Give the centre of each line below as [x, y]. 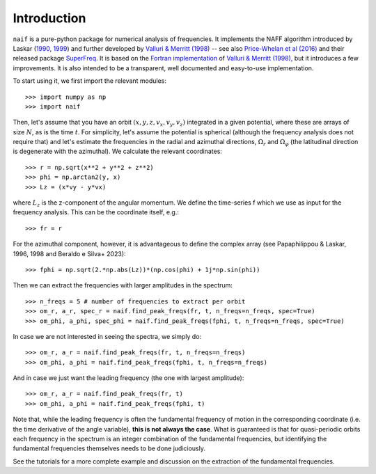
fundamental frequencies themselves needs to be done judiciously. [109, 448]
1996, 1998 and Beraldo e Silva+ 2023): [69, 253]
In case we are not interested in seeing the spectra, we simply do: [107, 336]
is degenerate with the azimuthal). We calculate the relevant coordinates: [118, 151]
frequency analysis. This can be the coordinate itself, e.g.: [96, 212]
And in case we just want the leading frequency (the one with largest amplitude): [128, 378]
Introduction [49, 18]
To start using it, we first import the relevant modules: [90, 81]
